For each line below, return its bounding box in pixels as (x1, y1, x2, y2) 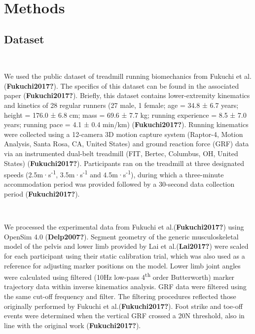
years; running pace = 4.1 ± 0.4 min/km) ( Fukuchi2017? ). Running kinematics (4, 119, 249, 130)
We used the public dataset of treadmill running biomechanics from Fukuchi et (4, 71, 242, 81)
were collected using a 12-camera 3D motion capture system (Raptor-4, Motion (4, 129, 243, 139)
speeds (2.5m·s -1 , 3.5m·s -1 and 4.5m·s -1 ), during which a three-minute (4, 168, 224, 179)
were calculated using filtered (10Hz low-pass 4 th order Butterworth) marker (4, 270, 235, 282)
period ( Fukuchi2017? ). (4, 188, 80, 199)
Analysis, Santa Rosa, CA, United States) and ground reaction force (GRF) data (4, 138, 249, 149)
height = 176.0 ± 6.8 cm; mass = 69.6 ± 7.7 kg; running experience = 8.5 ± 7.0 (4, 109, 247, 120)
